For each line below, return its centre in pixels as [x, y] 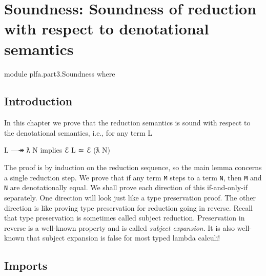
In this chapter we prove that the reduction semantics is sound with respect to [127, 123]
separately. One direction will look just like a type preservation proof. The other [130, 197]
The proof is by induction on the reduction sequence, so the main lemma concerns [133, 167]
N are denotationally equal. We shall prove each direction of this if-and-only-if [126, 187]
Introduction [38, 101]
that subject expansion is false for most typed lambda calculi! [124, 238]
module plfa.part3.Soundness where [60, 73]
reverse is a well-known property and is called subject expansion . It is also [119, 227]
